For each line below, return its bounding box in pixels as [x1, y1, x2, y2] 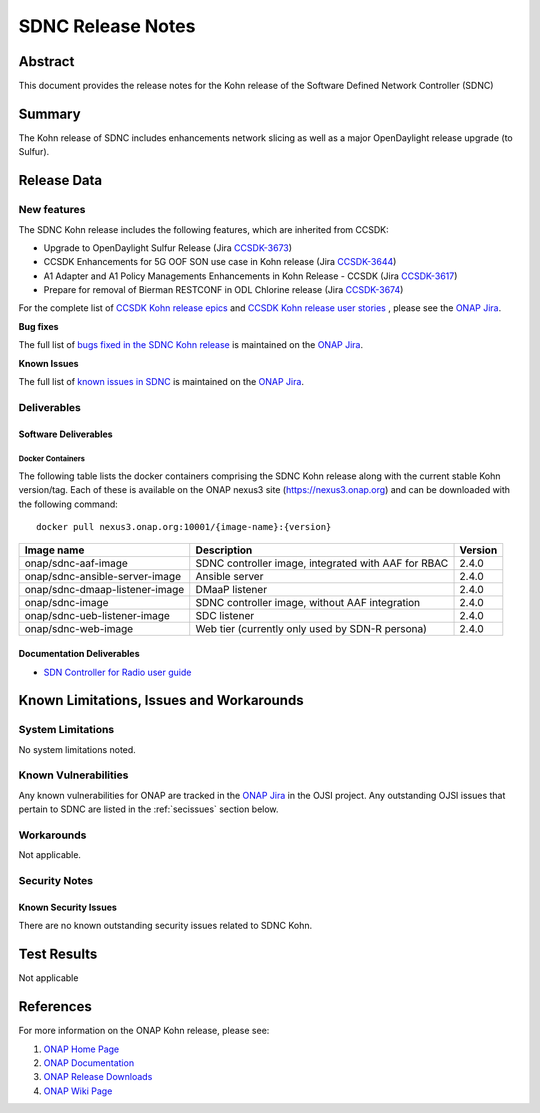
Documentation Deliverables [18, 648, 140, 660]
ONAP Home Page [43, 1043, 120, 1055]
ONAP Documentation [43, 1056, 135, 1069]
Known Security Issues [18, 901, 117, 913]
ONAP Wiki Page [43, 1085, 113, 1097]
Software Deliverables [18, 428, 114, 440]
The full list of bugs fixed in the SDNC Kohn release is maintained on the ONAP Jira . [18, 339, 364, 351]
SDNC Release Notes [18, 15, 196, 37]
